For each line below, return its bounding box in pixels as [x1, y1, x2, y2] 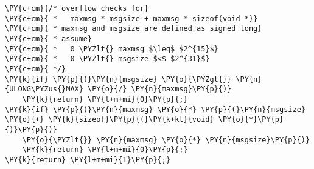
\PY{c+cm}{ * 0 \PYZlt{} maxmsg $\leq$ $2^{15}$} [5, 44, 218, 53]
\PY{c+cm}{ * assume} [5, 34, 92, 43]
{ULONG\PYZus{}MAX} [5, 85, 83, 94]
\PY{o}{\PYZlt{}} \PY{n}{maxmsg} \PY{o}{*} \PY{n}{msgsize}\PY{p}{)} [22, 135, 310, 144]
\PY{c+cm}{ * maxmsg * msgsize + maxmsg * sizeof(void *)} [5, 14, 258, 23]
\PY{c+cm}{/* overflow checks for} [5, 4, 149, 13]
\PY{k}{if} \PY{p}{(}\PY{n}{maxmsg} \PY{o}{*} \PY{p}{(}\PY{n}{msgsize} [5, 105, 305, 114]
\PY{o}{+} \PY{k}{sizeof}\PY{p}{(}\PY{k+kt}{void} [5, 115, 214, 124]
